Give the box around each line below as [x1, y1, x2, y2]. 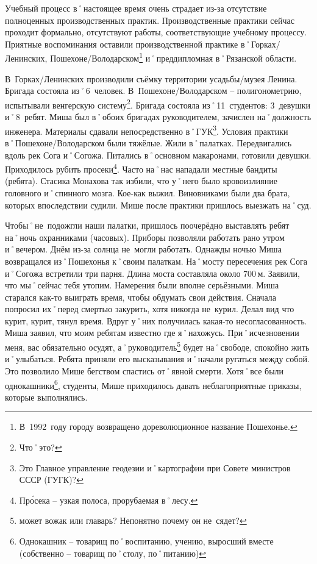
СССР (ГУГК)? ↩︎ [19, 473, 84, 486]
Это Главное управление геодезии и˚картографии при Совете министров [19, 461, 291, 474]
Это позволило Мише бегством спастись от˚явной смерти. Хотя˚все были [5, 364, 284, 377]
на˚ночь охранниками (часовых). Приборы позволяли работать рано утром [5, 230, 285, 243]
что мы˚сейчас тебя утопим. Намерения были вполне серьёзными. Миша [5, 279, 279, 291]
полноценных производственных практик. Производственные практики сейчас [5, 13, 294, 26]
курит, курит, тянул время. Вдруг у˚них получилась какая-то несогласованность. [5, 314, 307, 327]
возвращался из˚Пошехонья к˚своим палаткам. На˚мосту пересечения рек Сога [5, 254, 307, 267]
